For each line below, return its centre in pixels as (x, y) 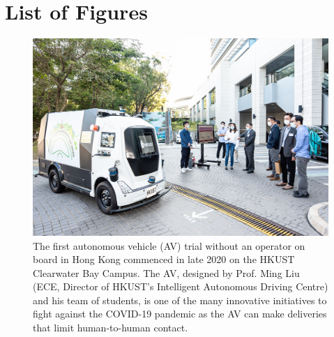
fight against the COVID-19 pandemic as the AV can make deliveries (180, 314)
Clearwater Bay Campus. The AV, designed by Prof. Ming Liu (166, 272)
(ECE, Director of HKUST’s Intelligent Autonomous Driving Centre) (181, 286)
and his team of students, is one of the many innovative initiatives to (180, 300)
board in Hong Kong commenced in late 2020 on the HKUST (164, 259)
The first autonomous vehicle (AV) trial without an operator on (169, 245)
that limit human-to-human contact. (111, 328)
